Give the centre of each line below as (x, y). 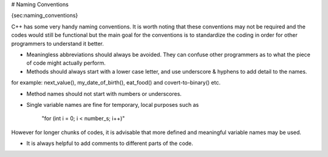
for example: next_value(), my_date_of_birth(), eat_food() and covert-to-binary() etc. (116, 83)
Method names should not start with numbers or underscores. (104, 94)
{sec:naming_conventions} (45, 16)
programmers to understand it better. (58, 43)
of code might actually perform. (66, 63)
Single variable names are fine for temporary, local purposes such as (113, 104)
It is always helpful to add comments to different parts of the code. (110, 143)
